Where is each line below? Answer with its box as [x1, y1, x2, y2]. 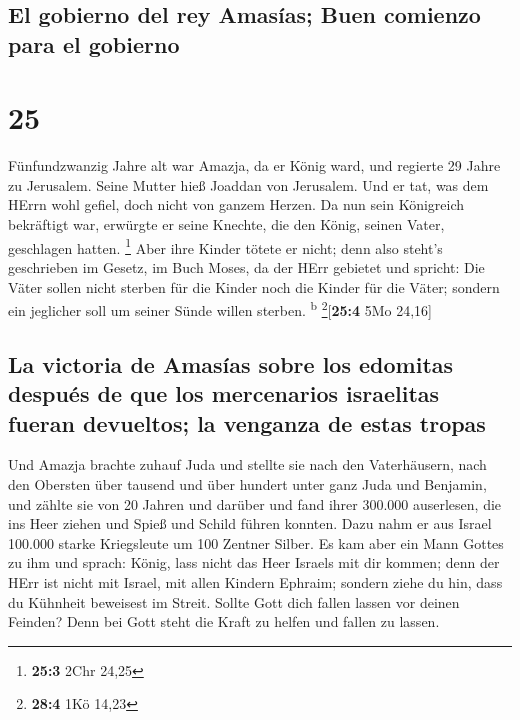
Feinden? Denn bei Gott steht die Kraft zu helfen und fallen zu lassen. [8, 611, 440, 632]
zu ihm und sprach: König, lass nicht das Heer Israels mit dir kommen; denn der [8, 552, 500, 573]
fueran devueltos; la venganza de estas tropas [8, 407, 486, 438]
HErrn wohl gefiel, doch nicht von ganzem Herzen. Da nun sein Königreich [8, 194, 465, 215]
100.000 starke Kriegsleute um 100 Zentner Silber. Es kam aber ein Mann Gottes [8, 532, 504, 553]
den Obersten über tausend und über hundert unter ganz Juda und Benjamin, [8, 473, 487, 494]
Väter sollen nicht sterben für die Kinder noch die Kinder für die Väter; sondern [8, 276, 500, 297]
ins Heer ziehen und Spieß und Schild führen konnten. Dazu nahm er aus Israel [8, 513, 492, 534]
